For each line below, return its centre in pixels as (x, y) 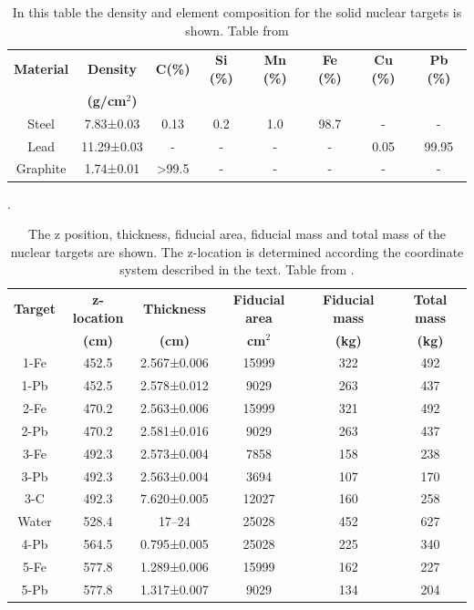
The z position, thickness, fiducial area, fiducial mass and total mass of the (237, 234)
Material (41, 69)
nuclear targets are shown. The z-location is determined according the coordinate (237, 251)
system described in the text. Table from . (237, 269)
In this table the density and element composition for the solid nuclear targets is (237, 12)
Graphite (41, 168)
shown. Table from (237, 30)
